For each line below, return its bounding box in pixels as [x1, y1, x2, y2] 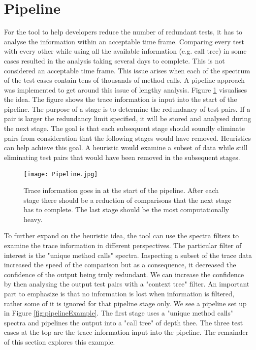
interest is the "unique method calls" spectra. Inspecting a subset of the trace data [4, 250, 252, 260]
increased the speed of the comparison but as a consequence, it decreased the [4, 259, 236, 270]
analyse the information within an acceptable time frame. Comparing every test [4, 36, 244, 46]
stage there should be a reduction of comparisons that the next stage [24, 194, 231, 205]
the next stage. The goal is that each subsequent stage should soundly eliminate [4, 123, 245, 133]
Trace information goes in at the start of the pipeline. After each [24, 185, 219, 195]
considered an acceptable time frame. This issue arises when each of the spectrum [4, 65, 250, 75]
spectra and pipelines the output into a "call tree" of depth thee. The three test [4, 317, 243, 327]
